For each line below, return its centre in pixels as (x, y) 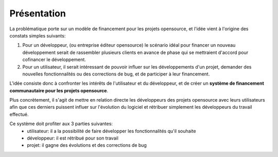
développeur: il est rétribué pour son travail (73, 138)
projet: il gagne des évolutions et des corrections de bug (87, 145)
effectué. (19, 114)
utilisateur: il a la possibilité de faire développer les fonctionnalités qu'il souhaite (111, 131)
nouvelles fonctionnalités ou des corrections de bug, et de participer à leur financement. (116, 74)
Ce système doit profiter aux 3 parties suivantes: (61, 124)
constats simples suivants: (38, 35)
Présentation (38, 13)
